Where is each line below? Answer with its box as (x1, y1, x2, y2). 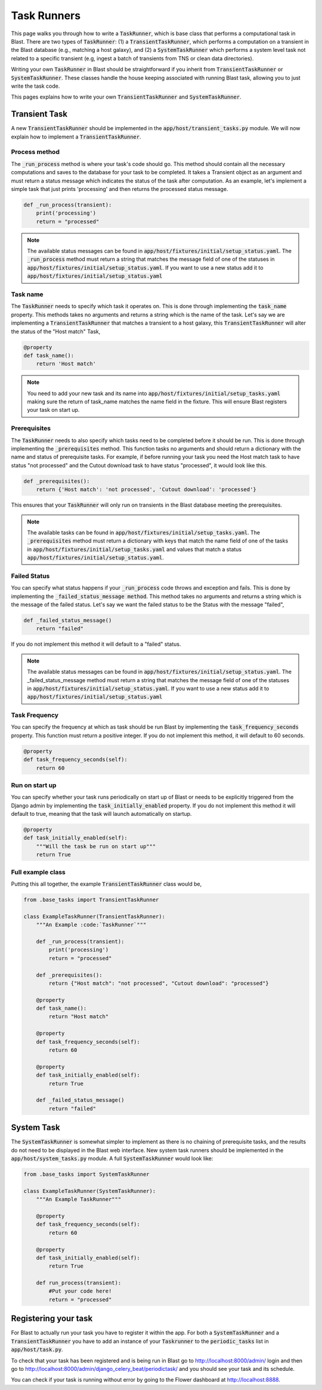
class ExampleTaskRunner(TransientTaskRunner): (23, 913, 165, 920)
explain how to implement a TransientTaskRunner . (11, 133, 141, 140)
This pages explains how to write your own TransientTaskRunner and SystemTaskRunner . (11, 93, 241, 101)
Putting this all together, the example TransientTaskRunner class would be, (11, 880, 202, 887)
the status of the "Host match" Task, (11, 328, 101, 335)
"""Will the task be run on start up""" (36, 843, 156, 850)
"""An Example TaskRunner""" (36, 1196, 122, 1203)
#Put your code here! (48, 1288, 112, 1295)
